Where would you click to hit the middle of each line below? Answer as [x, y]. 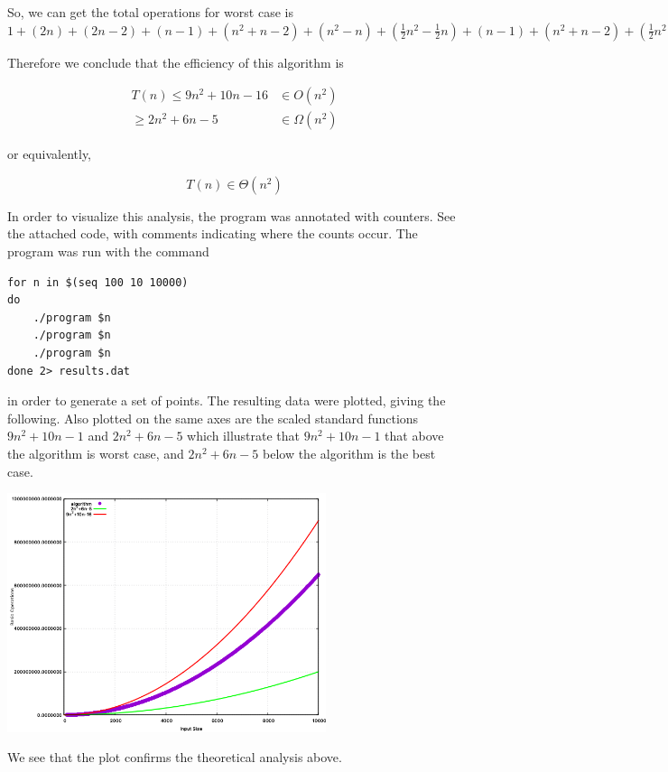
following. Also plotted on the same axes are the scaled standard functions [213, 418]
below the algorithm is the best [349, 453]
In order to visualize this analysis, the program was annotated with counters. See [232, 215]
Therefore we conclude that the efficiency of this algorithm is [176, 62]
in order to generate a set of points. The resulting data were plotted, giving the [227, 400]
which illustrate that [244, 436]
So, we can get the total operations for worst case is [150, 12]
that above [414, 436]
